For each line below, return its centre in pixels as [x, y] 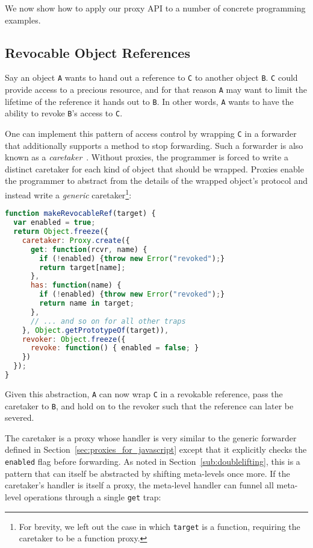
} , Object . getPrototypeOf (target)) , [95, 330]
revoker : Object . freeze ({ [74, 339]
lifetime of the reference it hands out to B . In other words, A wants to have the [149, 101]
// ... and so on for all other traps [108, 321]
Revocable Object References [98, 52]
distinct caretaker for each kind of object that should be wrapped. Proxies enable [154, 168]
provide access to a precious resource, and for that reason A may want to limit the [156, 90]
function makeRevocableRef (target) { [80, 214]
